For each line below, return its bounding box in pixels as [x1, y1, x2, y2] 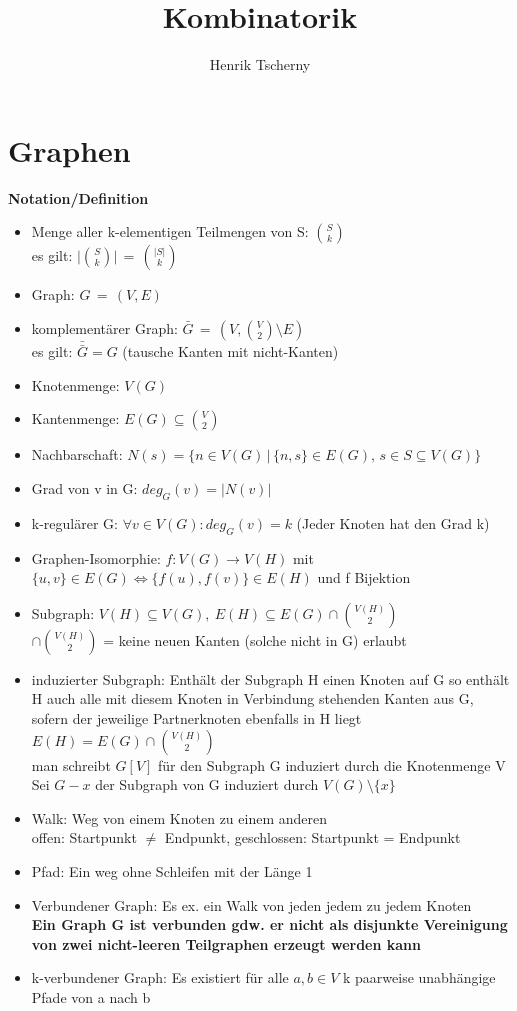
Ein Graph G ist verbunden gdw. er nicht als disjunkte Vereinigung [31, 914, 508, 935]
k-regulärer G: [31, 512, 118, 533]
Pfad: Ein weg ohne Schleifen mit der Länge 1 [31, 861, 313, 881]
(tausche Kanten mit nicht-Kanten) [122, 341, 339, 362]
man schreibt [31, 754, 111, 775]
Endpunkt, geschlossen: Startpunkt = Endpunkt [164, 827, 461, 848]
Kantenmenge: [31, 408, 120, 429]
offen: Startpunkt [31, 827, 137, 848]
